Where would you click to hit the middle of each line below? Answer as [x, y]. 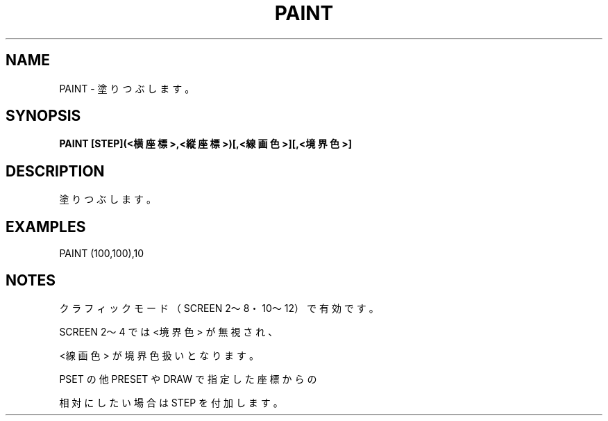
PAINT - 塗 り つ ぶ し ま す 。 [127, 88]
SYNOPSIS [43, 116]
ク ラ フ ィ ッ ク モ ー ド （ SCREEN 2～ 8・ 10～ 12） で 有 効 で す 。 [219, 308]
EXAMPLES [46, 226]
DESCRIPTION [55, 171]
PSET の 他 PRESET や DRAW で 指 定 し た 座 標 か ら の [188, 379]
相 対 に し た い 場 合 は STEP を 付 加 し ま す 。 [171, 402]
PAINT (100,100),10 [101, 254]
